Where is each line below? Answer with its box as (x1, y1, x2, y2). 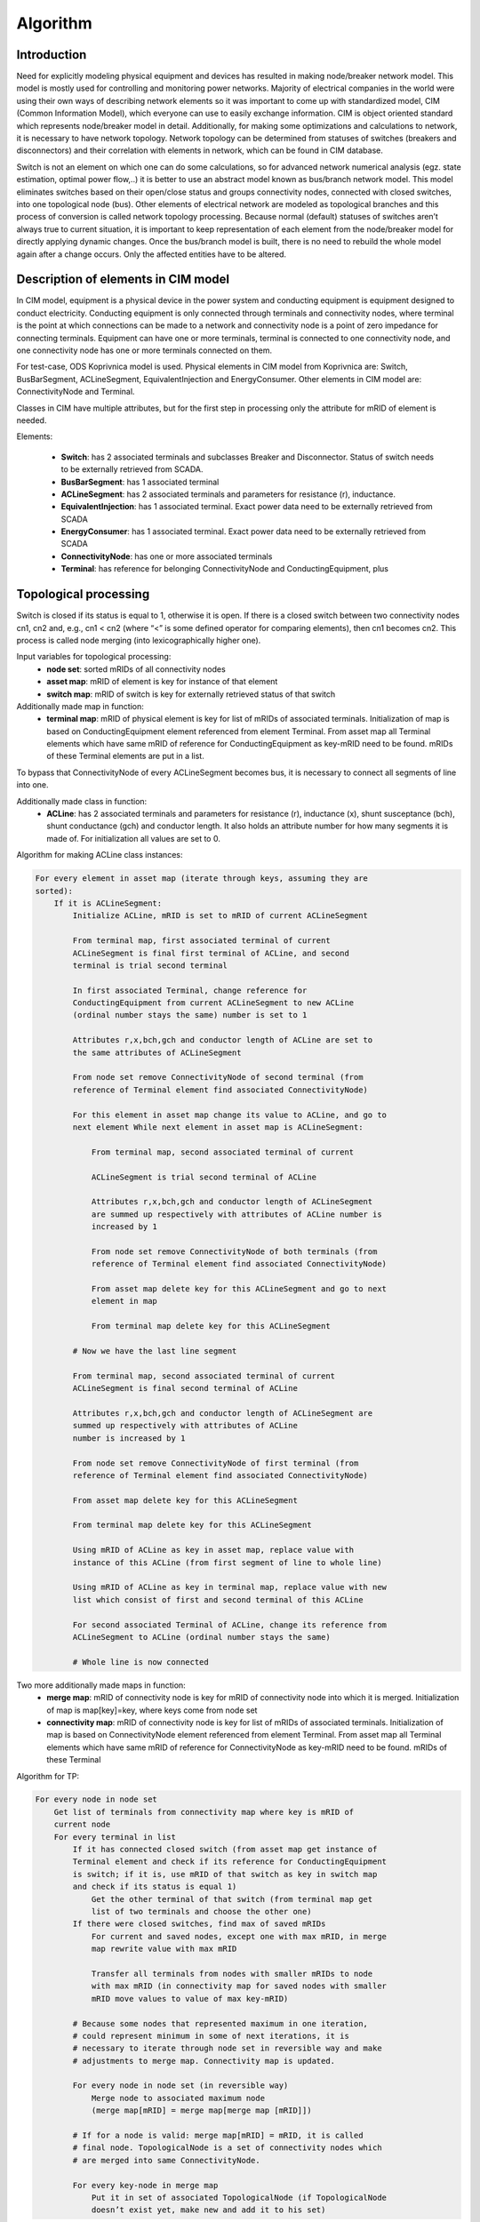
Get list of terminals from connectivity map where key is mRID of (53, 1807, 355, 1817)
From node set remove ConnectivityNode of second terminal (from (72, 1072, 364, 1083)
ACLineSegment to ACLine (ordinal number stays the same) (72, 1632, 331, 1642)
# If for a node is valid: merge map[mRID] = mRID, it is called (72, 2130, 364, 2141)
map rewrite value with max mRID (91, 1944, 237, 1954)
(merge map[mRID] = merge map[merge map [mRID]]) (91, 2106, 312, 2115)
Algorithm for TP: (16, 1770, 80, 1781)
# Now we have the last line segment (72, 1347, 237, 1356)
